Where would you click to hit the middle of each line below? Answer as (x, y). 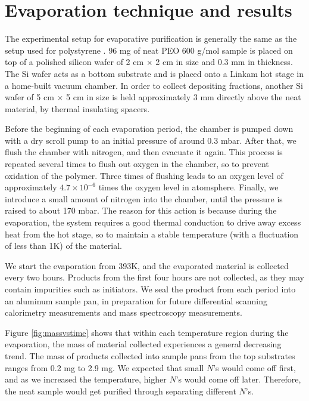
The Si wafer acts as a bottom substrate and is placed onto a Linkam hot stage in (154, 73)
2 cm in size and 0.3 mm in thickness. (224, 62)
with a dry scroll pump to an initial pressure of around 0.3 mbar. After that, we (151, 140)
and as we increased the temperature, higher (86, 379)
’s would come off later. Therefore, (238, 379)
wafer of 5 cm (29, 97)
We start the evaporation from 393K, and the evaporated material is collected (147, 265)
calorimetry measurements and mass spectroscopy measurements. (124, 312)
